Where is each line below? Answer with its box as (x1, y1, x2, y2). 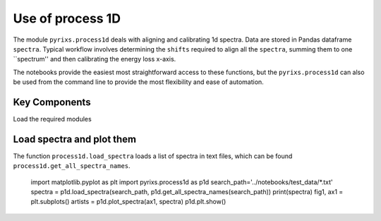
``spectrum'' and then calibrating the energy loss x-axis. (13, 55, 176, 64)
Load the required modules (13, 115, 92, 124)
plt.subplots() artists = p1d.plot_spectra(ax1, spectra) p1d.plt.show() (30, 198, 226, 206)
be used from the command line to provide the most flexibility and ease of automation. (13, 78, 264, 86)
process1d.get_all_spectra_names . (13, 162, 131, 170)
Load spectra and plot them (13, 133, 137, 145)
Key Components (13, 96, 91, 108)
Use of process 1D (13, 11, 121, 26)
